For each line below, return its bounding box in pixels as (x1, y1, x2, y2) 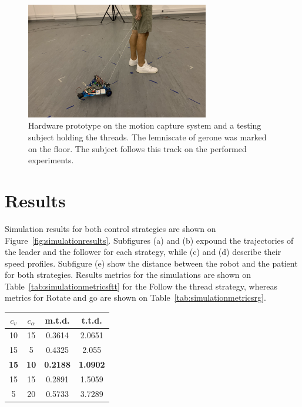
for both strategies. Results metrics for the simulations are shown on (5, 268, 251, 281)
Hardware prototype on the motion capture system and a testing (28, 119, 261, 132)
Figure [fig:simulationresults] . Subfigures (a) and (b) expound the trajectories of (5, 234, 294, 246)
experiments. (28, 154, 74, 166)
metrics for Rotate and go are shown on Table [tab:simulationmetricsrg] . (5, 291, 266, 304)
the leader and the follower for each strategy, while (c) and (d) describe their (5, 245, 281, 258)
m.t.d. (45, 314, 70, 326)
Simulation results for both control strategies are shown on (5, 222, 216, 234)
